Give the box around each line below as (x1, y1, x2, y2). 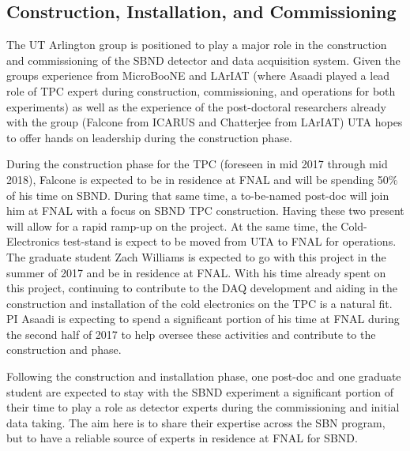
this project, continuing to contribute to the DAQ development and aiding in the (6, 280, 398, 296)
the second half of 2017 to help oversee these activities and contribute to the (6, 325, 376, 342)
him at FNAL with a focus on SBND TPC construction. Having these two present (6, 202, 404, 219)
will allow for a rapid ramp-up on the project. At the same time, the (6, 217, 337, 234)
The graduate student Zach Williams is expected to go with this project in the (6, 248, 386, 265)
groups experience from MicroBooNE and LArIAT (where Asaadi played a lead (6, 67, 390, 84)
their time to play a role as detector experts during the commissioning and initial (6, 399, 400, 415)
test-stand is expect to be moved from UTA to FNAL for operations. (62, 233, 397, 250)
